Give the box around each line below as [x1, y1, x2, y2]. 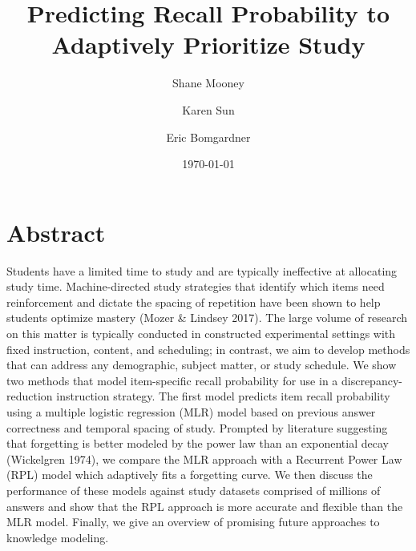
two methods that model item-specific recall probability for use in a [6, 372, 338, 388]
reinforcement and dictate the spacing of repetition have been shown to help [6, 293, 381, 310]
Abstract [6, 215, 106, 248]
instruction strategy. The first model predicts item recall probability [56, 388, 390, 404]
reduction [6, 388, 53, 404]
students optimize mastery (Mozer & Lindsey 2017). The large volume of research [6, 309, 408, 326]
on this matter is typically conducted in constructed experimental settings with [6, 325, 396, 341]
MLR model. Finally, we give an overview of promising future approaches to [6, 513, 380, 530]
